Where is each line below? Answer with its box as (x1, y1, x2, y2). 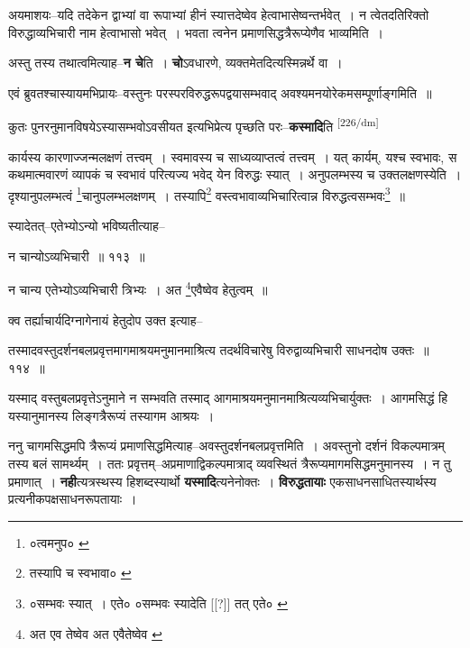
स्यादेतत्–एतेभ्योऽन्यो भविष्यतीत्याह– (8, 216, 165, 235)
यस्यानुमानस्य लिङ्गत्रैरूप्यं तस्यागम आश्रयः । (8, 406, 215, 424)
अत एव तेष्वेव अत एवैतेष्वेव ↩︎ (29, 624, 162, 643)
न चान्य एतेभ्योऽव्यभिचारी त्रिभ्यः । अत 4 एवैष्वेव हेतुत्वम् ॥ (8, 278, 268, 298)
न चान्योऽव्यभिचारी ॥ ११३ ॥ (8, 246, 145, 265)
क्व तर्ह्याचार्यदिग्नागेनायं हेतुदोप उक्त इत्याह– (8, 310, 203, 329)
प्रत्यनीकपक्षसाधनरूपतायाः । (8, 489, 137, 508)
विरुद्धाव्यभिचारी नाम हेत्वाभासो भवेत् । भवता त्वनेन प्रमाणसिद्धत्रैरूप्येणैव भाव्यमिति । (8, 23, 383, 41)
